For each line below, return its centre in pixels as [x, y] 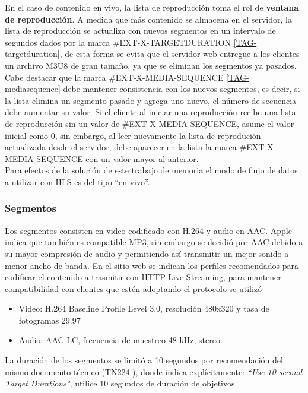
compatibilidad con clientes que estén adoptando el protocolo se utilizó [134, 288]
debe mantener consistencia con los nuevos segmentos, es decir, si [182, 89]
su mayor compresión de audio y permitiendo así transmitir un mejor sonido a [147, 253]
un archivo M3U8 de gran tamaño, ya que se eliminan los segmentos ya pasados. [151, 65]
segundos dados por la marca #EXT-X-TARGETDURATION [118, 42]
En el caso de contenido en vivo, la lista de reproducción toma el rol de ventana [152, 7]
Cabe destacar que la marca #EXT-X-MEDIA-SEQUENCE [114, 77]
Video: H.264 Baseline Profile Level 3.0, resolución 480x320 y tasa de [144, 308]
